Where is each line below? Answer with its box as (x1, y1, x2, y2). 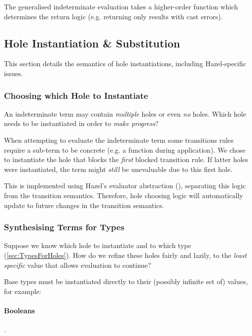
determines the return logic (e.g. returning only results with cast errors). (4, 11, 223, 21)
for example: (4, 286, 41, 296)
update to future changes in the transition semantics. (4, 200, 164, 210)
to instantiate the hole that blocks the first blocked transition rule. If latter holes (4, 154, 249, 165)
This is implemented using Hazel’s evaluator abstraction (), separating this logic (4, 180, 246, 191)
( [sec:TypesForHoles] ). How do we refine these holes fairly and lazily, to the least (4, 250, 247, 260)
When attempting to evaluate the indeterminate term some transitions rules (4, 134, 234, 145)
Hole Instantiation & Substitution (4, 35, 180, 50)
